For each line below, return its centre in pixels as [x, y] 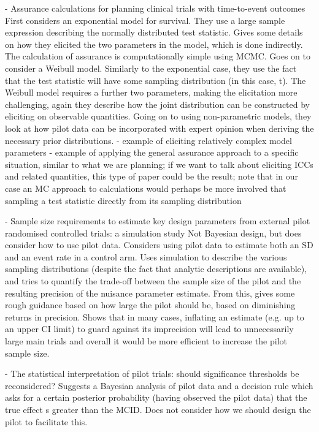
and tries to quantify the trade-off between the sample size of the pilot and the [153, 281]
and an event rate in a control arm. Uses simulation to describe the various [146, 256]
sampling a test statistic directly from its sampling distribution [123, 200]
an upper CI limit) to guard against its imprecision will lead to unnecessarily [149, 329]
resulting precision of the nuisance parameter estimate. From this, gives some [150, 293]
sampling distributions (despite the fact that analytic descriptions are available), [156, 269]
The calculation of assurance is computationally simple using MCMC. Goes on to [158, 56]
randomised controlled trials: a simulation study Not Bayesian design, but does [153, 233]
